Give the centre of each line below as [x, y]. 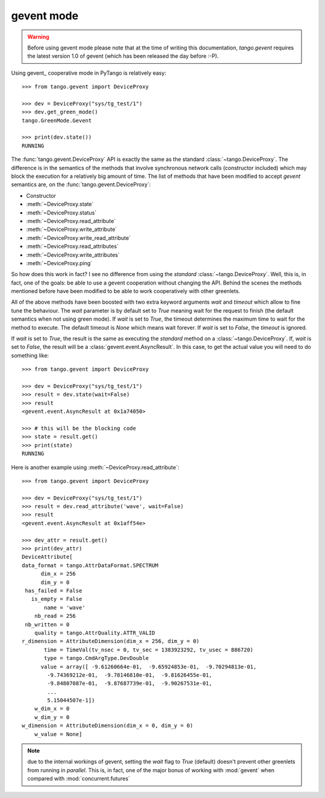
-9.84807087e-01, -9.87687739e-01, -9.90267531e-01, [130, 683]
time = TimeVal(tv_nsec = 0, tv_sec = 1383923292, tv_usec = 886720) [149, 650]
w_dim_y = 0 [52, 717]
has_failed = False [54, 590]
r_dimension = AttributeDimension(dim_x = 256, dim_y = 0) [111, 641]
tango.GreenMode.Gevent [57, 120]
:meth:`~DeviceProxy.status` [61, 212]
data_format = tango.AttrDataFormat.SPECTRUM [90, 565]
